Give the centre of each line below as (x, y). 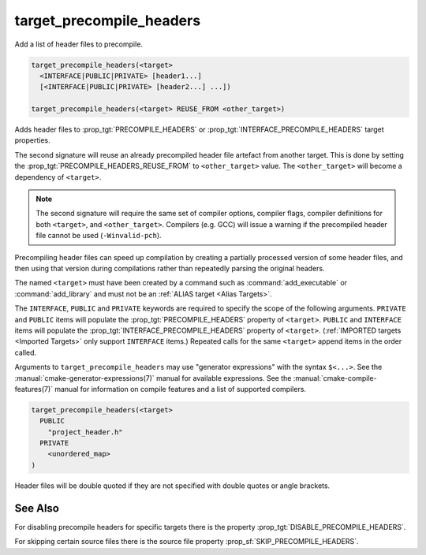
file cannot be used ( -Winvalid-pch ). (99, 236)
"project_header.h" (86, 432)
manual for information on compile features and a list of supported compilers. (180, 389)
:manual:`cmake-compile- (335, 378)
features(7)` (34, 389)
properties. (32, 140)
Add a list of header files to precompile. (79, 44)
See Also (37, 508)
